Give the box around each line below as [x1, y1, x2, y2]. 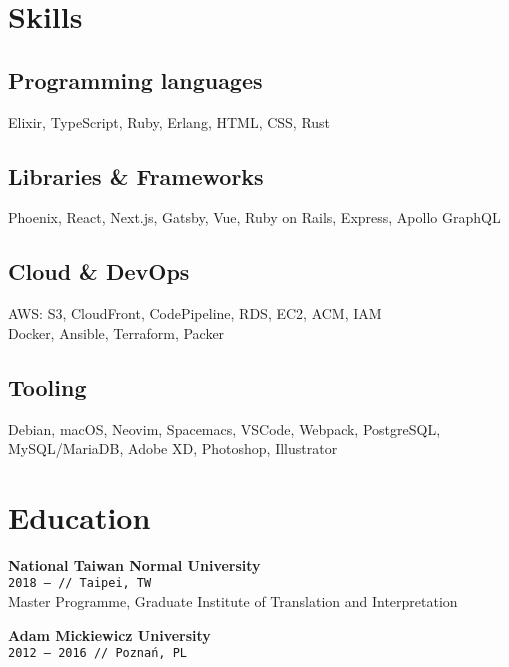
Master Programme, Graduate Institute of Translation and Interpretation [8, 591, 458, 612]
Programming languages [8, 64, 263, 95]
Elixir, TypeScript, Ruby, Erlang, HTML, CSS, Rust [8, 111, 331, 132]
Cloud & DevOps [8, 256, 190, 287]
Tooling [8, 371, 87, 402]
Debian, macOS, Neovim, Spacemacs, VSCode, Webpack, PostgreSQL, [8, 418, 441, 439]
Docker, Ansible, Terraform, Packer [8, 322, 225, 343]
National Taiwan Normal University [8, 554, 261, 575]
